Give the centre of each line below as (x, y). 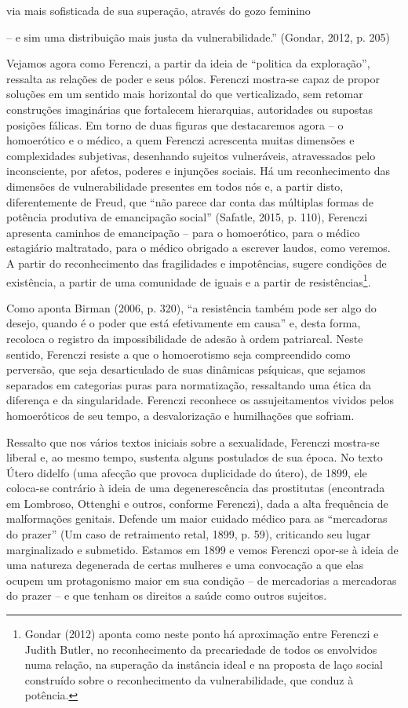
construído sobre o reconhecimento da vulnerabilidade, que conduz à (189, 679)
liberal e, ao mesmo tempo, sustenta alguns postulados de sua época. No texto (195, 457)
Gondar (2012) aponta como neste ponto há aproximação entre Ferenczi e (202, 634)
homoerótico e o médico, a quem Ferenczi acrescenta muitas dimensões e (180, 140)
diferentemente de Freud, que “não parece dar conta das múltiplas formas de (190, 201)
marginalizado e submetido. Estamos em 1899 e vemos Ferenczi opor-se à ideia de (202, 549)
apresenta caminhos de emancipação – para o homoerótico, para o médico (183, 232)
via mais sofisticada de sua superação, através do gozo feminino (158, 10)
